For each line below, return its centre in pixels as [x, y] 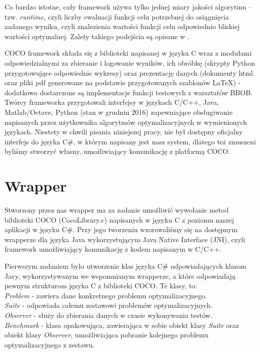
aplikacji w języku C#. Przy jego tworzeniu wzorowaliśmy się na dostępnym [121, 229]
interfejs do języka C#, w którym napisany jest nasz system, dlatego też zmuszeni [130, 141]
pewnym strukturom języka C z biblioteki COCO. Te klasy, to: [101, 286]
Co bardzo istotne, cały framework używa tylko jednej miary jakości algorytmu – [128, 7]
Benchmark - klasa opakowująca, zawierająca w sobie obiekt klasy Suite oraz [122, 325]
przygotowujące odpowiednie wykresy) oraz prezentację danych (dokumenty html [129, 72]
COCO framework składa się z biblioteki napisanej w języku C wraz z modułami [128, 53]
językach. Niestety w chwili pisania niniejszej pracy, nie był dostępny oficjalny [124, 132]
